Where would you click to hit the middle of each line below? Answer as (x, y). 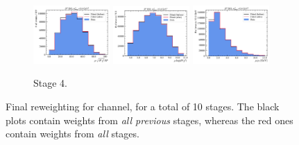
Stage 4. (50, 83)
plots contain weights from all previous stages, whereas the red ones (149, 120)
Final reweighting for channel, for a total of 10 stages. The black (143, 106)
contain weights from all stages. (72, 134)
